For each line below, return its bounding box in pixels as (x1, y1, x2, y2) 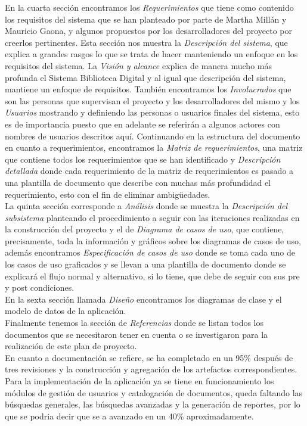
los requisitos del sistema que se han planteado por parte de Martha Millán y (5, 13, 287, 25)
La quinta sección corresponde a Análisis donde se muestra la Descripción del (5, 200, 288, 212)
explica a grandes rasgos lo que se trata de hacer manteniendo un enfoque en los (5, 48, 298, 60)
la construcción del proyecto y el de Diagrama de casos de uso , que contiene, (5, 223, 284, 235)
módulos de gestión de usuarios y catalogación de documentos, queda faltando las (5, 386, 303, 399)
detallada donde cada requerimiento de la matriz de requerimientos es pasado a (5, 164, 294, 177)
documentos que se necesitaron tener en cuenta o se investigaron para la (5, 328, 268, 340)
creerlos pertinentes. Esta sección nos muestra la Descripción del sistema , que (5, 36, 288, 48)
